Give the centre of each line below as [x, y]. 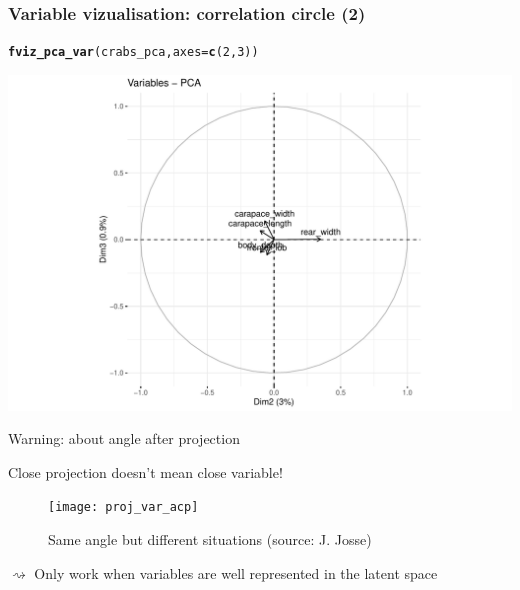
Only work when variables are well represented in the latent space [236, 572]
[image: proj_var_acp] [123, 507]
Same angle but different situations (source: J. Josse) [210, 538]
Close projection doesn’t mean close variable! [145, 471]
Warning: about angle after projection [124, 438]
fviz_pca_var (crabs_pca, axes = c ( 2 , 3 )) [133, 52]
